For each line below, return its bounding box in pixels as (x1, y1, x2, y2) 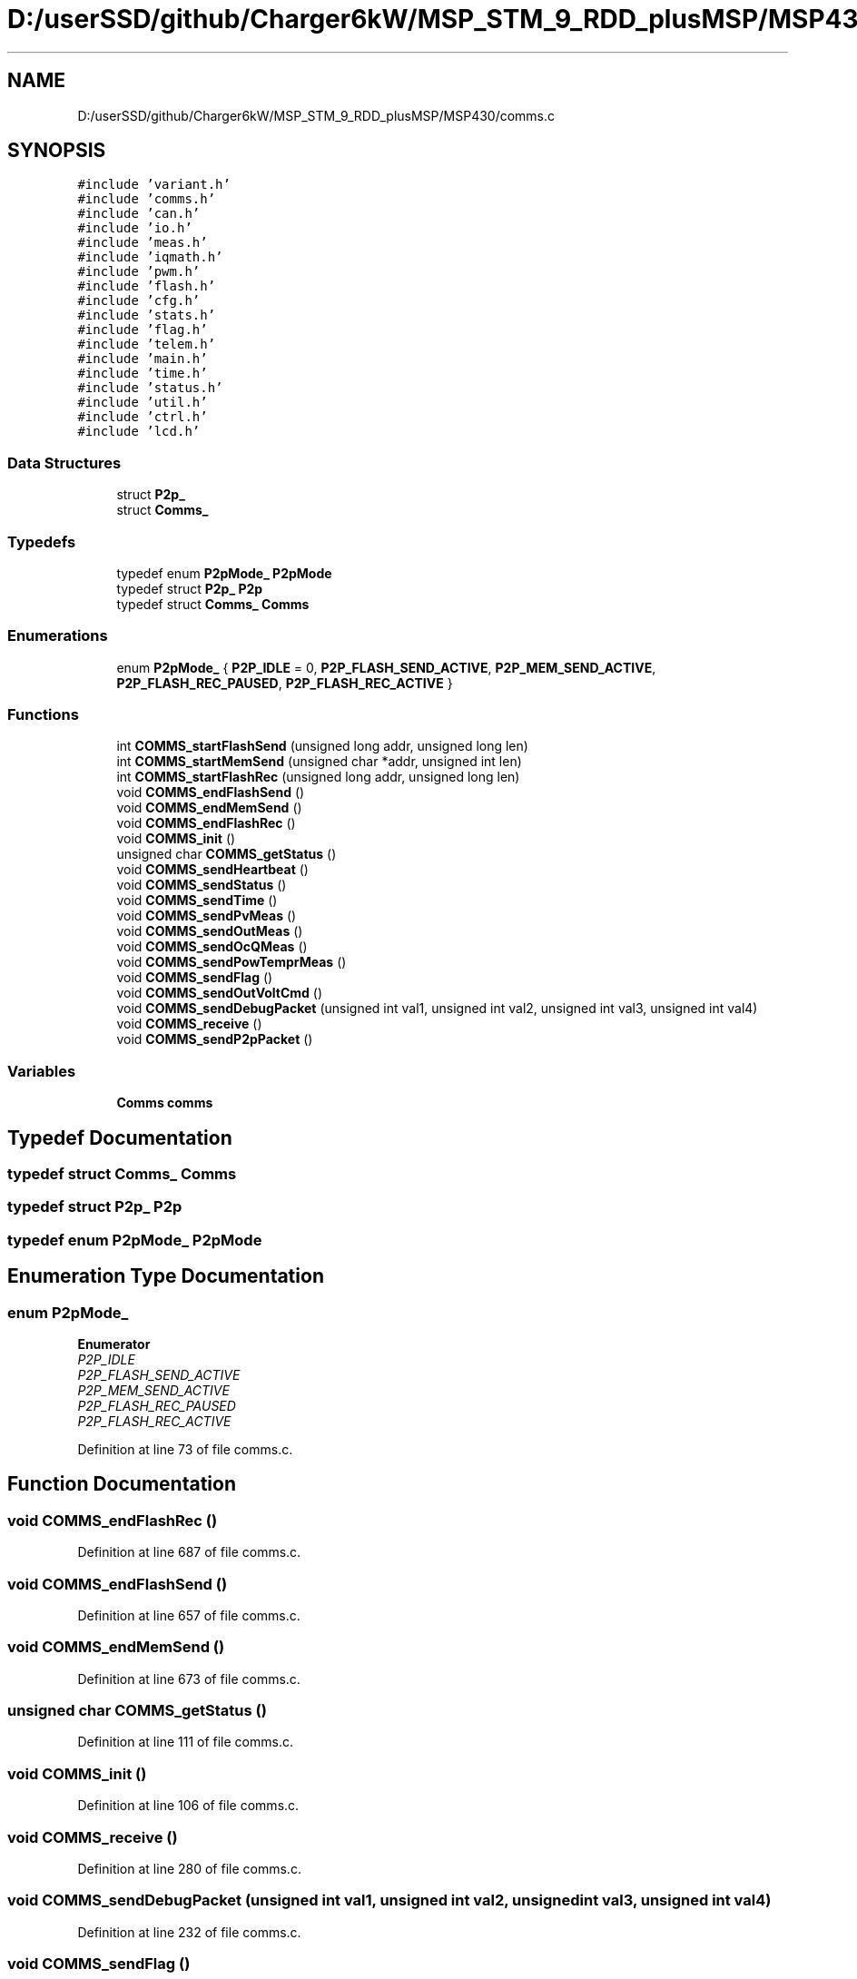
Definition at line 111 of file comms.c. (77, 1734, 293, 1750)
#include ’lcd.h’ (77, 424, 201, 439)
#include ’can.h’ (77, 206, 201, 222)
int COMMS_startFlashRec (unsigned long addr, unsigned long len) (116, 769, 520, 785)
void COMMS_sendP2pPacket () (116, 1031, 313, 1048)
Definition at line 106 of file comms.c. (77, 1797, 300, 1814)
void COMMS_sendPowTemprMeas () (116, 954, 347, 970)
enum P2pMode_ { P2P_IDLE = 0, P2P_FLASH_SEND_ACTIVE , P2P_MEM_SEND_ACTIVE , (116, 659, 656, 675)
